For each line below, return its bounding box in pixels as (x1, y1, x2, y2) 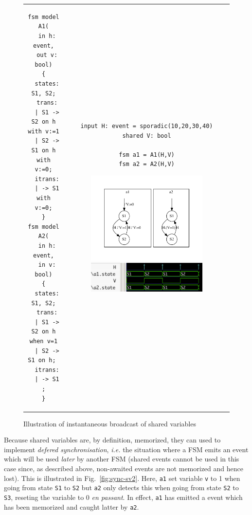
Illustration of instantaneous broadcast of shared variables (23, 418, 196, 428)
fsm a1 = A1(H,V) (119, 151, 175, 158)
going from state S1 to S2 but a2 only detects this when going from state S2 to (4, 482, 239, 493)
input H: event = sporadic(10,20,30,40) (80, 122, 213, 129)
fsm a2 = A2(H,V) (119, 161, 175, 168)
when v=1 (29, 337, 58, 345)
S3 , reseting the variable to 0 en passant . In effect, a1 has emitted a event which (4, 492, 243, 502)
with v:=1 (28, 128, 59, 135)
